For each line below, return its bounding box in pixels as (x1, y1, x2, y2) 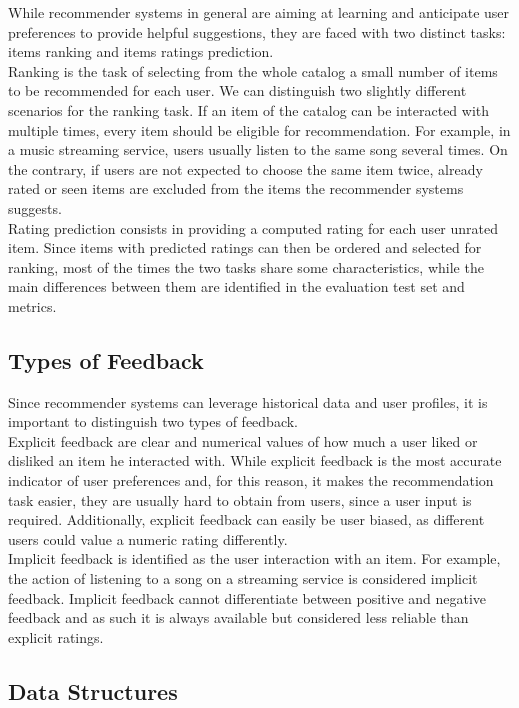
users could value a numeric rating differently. (8, 528, 288, 549)
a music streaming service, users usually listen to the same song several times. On (8, 139, 508, 160)
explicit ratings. (8, 626, 104, 647)
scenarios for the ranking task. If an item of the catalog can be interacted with (8, 99, 490, 120)
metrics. (8, 295, 57, 316)
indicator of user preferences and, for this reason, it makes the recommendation (8, 470, 494, 491)
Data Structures (8, 675, 178, 706)
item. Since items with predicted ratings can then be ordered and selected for (8, 237, 482, 258)
